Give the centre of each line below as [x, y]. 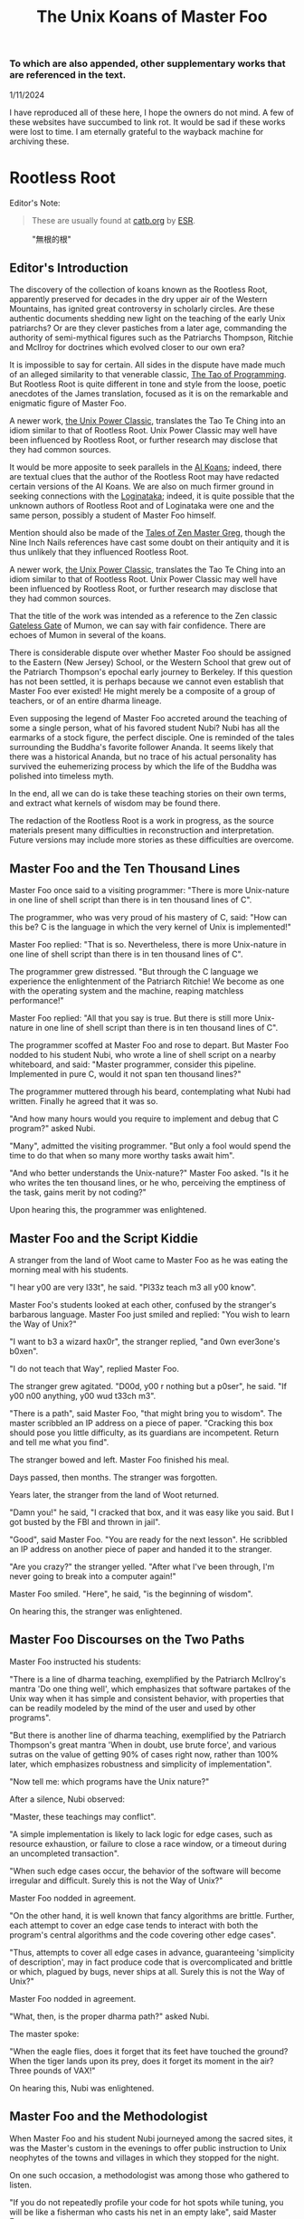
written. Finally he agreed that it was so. [84, 1101]
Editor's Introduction [69, 267]
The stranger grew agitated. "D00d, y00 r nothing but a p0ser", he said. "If [148, 1386]
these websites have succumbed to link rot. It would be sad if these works [147, 122]
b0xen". [24, 1351]
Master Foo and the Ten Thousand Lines [125, 868]
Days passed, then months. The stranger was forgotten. [114, 1477]
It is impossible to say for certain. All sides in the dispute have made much [147, 365]
